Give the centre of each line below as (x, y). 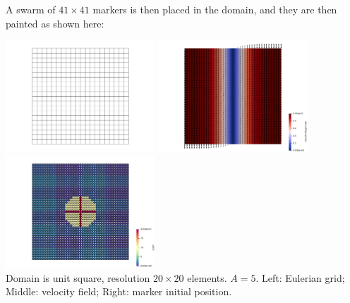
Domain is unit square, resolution (78, 277)
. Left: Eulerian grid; (300, 277)
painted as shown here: (55, 23)
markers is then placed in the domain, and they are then (215, 9)
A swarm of (31, 9)
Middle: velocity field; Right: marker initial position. (119, 291)
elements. (207, 277)
